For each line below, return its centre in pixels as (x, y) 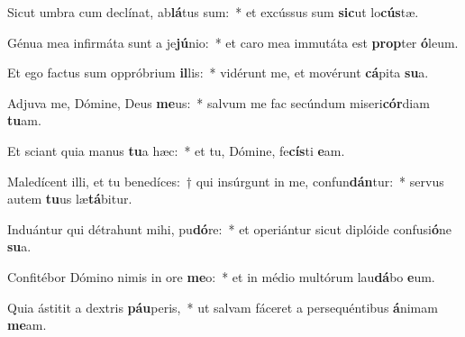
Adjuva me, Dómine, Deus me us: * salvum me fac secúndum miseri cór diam (219, 102)
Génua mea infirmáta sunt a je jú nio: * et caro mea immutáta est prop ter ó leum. (233, 42)
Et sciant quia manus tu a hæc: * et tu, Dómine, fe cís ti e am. (176, 150)
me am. (27, 325)
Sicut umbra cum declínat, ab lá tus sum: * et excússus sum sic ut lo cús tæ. (213, 12)
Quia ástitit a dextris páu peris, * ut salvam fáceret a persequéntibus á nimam (223, 307)
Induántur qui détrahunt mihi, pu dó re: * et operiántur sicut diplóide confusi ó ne (229, 228)
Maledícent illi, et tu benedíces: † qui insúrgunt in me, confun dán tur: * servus (226, 181)
